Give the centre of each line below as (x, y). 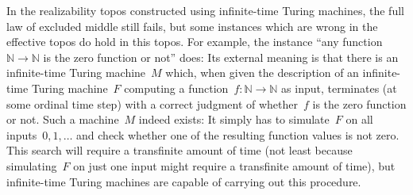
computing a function (176, 88)
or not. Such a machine (63, 119)
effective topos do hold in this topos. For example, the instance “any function (195, 42)
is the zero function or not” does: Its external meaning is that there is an (221, 57)
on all (359, 119)
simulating (32, 165)
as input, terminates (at (339, 88)
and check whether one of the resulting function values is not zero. (238, 134)
